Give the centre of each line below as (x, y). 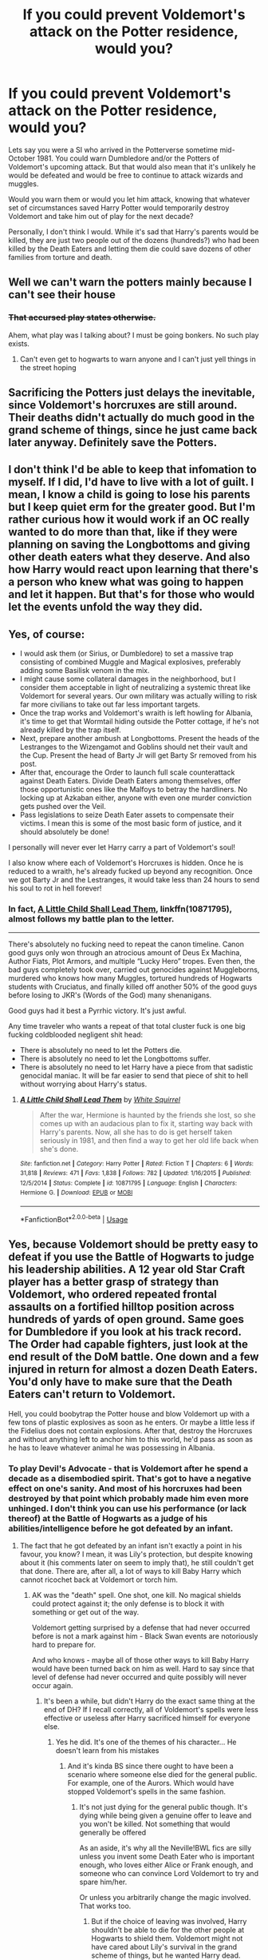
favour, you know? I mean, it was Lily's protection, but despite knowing (136, 1554)
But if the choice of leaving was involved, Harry (169, 1921)
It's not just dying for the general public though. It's (164, 1807)
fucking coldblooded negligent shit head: (76, 1034)
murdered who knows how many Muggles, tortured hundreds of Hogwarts (130, 978)
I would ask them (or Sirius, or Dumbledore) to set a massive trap (126, 654)
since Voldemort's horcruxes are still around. (123, 405)
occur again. (52, 1685)
